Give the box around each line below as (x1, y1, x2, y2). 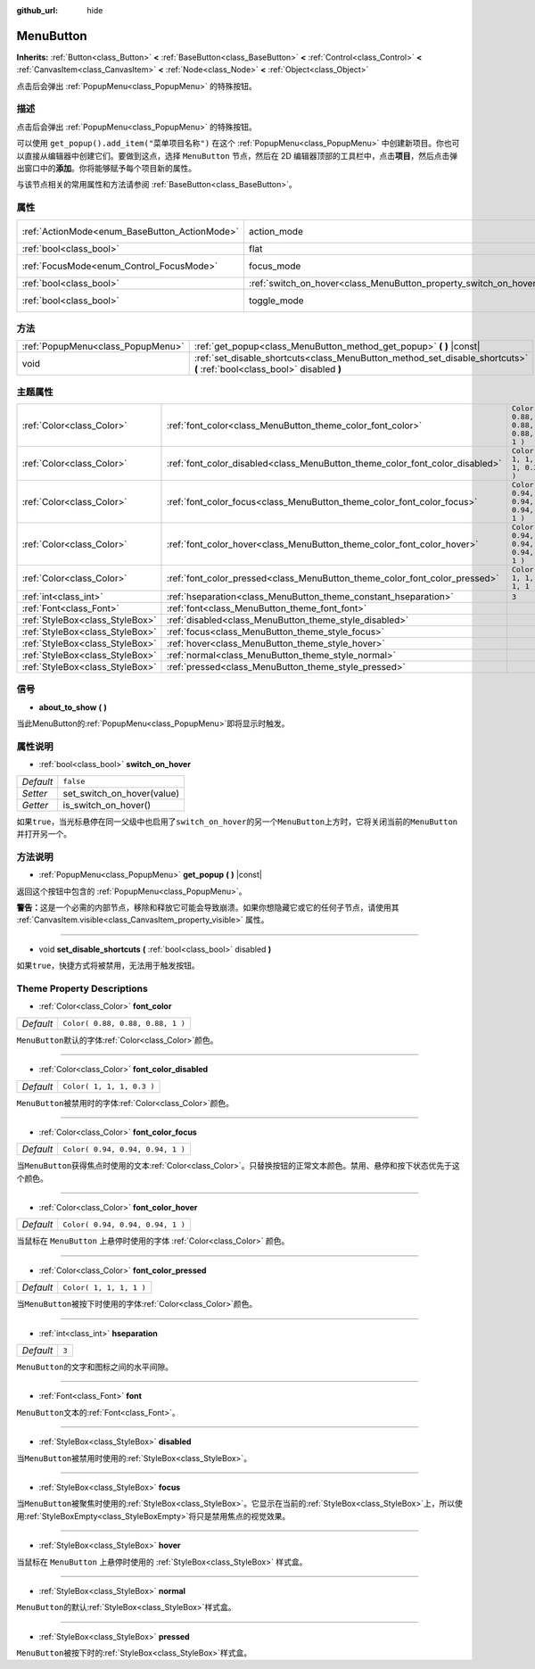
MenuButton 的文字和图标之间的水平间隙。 (16, 1361, 174, 1373)
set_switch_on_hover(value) (62, 787, 180, 799)
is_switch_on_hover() (62, 798, 152, 811)
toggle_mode (248, 294, 304, 307)
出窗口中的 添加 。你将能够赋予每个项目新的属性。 (16, 163, 196, 173)
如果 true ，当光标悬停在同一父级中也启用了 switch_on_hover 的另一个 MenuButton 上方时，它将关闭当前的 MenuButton (16, 816, 458, 827)
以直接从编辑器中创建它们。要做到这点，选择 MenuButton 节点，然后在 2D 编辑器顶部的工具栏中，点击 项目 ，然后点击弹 (16, 150, 458, 161)
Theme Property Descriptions (16, 982, 149, 995)
